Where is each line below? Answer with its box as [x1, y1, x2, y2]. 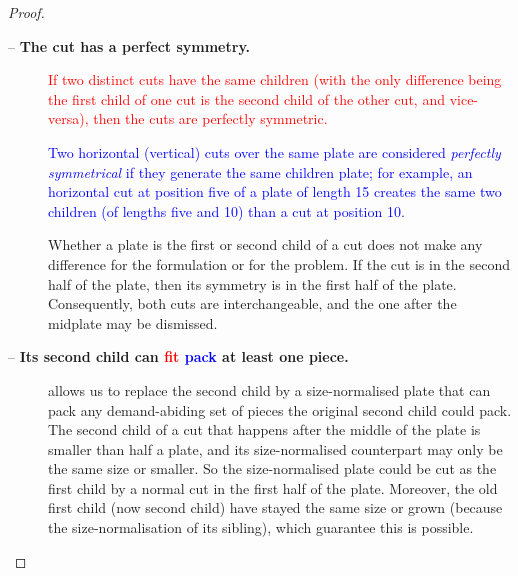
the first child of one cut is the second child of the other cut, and [48, 88, 445, 109]
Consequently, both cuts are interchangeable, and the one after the [48, 293, 457, 314]
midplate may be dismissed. [48, 312, 218, 333]
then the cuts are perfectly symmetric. [93, 108, 328, 129]
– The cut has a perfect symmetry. [8, 35, 250, 56]
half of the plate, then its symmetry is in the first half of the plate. [48, 273, 457, 294]
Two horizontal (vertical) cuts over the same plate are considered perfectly [48, 141, 501, 162]
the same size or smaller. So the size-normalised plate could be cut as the [48, 458, 497, 479]
